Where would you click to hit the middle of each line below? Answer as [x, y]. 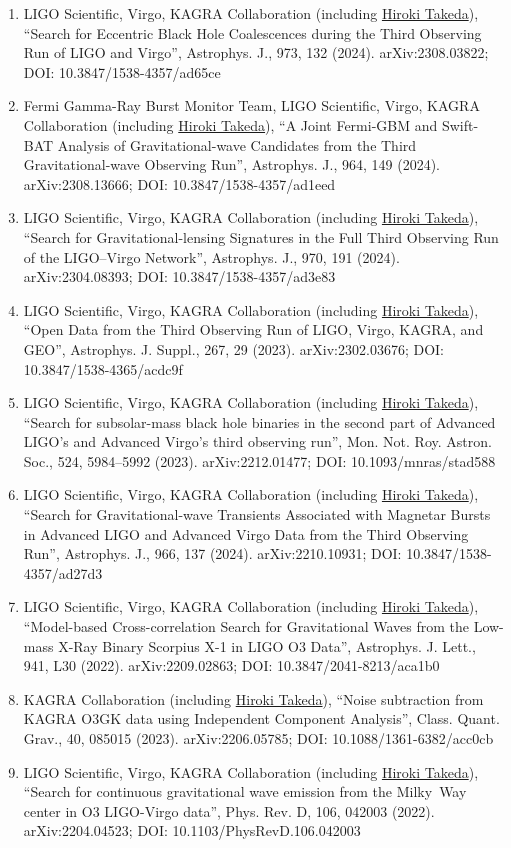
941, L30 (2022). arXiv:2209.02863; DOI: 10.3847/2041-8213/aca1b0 [231, 665]
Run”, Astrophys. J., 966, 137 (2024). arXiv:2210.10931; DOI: [212, 553]
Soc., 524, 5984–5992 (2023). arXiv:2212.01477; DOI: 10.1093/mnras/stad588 [259, 460]
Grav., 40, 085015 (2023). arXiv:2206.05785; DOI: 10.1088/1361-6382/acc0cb [258, 738]
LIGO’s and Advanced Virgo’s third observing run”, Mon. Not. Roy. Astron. [257, 441]
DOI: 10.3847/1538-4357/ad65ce [122, 71]
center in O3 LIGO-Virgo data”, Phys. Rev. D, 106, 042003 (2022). [229, 810]
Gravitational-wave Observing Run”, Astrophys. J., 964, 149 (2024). [231, 164]
